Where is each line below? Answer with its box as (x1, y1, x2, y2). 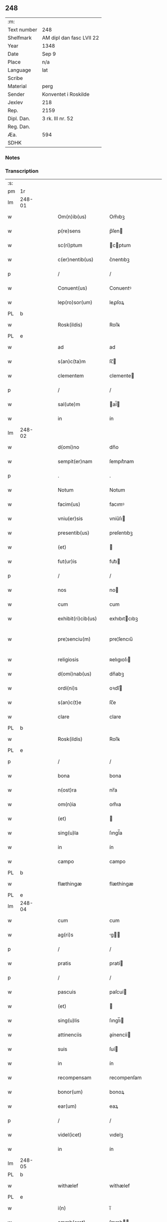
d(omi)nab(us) (58, 670, 92, 677)
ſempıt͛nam (109, 458, 134, 465)
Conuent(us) (58, 285, 87, 292)
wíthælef (109, 1182, 130, 1189)
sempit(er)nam (58, 458, 93, 465)
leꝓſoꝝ (109, 299, 124, 306)
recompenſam (109, 1074, 142, 1081)
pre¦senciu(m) (58, 636, 91, 643)
